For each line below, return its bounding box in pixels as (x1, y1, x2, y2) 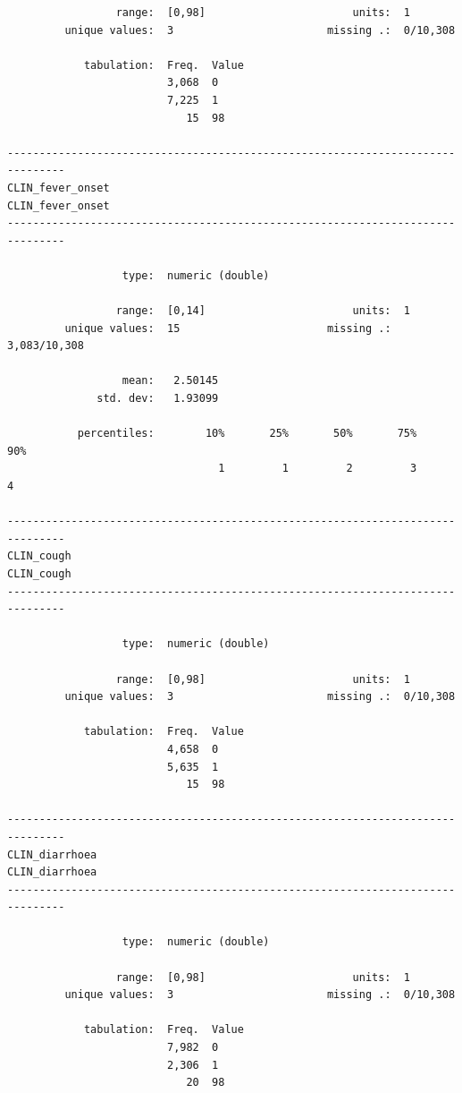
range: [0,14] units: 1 (115, 304, 411, 318)
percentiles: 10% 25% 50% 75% (77, 427, 417, 440)
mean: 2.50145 (122, 374, 219, 388)
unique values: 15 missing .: (64, 321, 391, 335)
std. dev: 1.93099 (97, 392, 219, 406)
